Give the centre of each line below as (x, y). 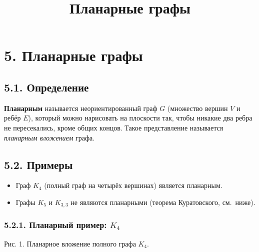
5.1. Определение (46, 87)
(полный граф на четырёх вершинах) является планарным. (133, 185)
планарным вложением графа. (49, 137)
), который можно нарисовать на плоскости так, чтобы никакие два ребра (140, 118)
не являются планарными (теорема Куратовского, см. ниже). (163, 202)
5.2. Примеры (38, 164)
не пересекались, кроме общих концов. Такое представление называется (114, 127)
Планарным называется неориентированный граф (81, 108)
